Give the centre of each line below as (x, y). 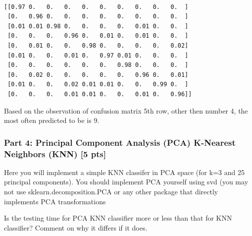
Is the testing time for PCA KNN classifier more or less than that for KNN (118, 218)
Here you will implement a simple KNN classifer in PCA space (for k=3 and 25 (124, 172)
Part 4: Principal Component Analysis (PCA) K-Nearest (120, 142)
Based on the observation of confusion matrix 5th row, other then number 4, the (126, 110)
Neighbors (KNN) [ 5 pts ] (55, 153)
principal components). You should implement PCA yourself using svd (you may (126, 182)
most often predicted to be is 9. (52, 120)
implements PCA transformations (55, 201)
